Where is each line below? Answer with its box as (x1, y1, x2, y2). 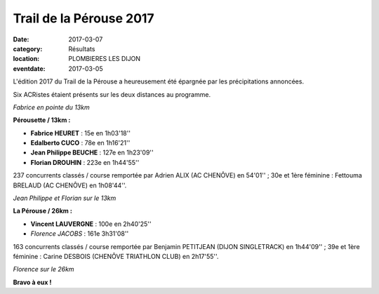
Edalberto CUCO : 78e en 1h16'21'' (30, 139, 131, 147)
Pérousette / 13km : (13, 116, 71, 124)
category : (13, 44, 43, 53)
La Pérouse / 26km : (13, 207, 73, 215)
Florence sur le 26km (13, 265, 74, 274)
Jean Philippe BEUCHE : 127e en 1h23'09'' (30, 148, 154, 157)
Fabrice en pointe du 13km (13, 102, 91, 112)
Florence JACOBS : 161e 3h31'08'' (30, 229, 129, 238)
